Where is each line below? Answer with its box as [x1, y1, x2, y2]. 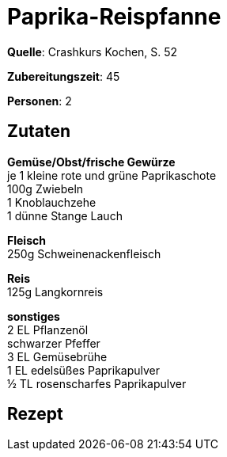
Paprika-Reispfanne [7, 3, 221, 30]
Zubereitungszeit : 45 [7, 69, 120, 83]
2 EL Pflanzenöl [7, 322, 89, 337]
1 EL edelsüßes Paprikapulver [7, 363, 161, 377]
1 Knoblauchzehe [7, 195, 96, 209]
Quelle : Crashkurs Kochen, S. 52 [7, 44, 178, 59]
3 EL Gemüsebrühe [7, 349, 108, 364]
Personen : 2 [7, 93, 72, 108]
